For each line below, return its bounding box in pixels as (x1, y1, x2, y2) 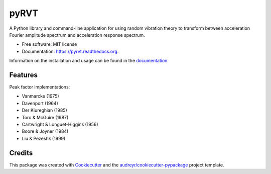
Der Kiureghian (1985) (22, 107, 67, 113)
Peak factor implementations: (9, 84, 70, 90)
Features (9, 70, 38, 79)
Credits (9, 148, 33, 157)
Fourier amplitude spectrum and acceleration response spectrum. (9, 32, 145, 38)
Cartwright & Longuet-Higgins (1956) (22, 121, 98, 127)
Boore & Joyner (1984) (22, 128, 69, 134)
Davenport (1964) (22, 100, 59, 106)
